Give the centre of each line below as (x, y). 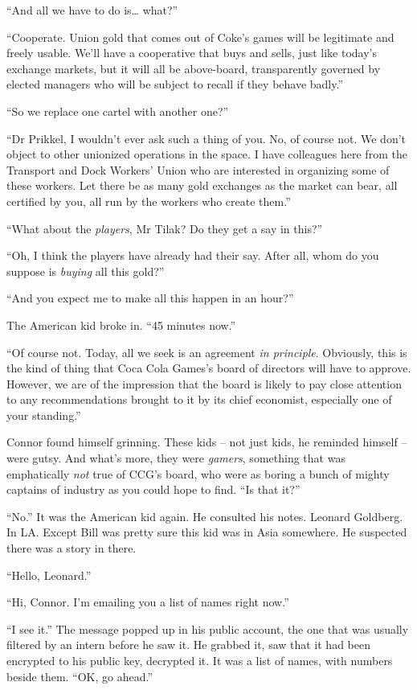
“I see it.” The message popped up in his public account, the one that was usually (208, 628)
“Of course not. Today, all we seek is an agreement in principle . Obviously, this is (207, 352)
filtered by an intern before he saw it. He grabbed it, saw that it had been (188, 645)
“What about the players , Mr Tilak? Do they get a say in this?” (165, 228)
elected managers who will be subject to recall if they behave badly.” (175, 84)
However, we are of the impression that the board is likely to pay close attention (204, 383)
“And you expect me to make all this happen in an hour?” (150, 298)
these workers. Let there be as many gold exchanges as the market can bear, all (202, 185)
